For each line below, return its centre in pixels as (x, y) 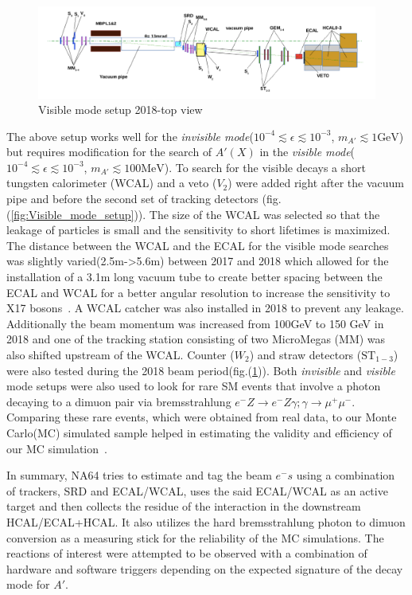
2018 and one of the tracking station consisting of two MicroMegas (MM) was (196, 339)
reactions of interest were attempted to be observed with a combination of (187, 553)
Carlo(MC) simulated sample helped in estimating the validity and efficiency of (199, 432)
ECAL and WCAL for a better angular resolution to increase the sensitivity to (198, 292)
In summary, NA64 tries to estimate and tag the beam (139, 475)
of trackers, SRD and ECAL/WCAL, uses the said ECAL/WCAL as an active (197, 490)
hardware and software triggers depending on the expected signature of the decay (205, 568)
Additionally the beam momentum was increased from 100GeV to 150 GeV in (195, 323)
